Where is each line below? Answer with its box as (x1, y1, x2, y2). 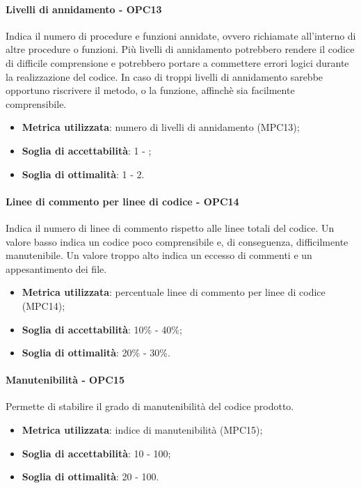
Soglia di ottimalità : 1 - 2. (22, 166, 145, 181)
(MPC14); (22, 298, 65, 313)
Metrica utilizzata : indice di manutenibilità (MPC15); (22, 423, 263, 437)
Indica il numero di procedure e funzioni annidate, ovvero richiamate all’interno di (6, 28, 356, 42)
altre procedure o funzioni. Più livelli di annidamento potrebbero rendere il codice (6, 42, 355, 56)
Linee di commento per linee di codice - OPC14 (6, 194, 239, 208)
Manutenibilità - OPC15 (6, 372, 125, 387)
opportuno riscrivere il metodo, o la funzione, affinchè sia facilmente (6, 83, 295, 97)
